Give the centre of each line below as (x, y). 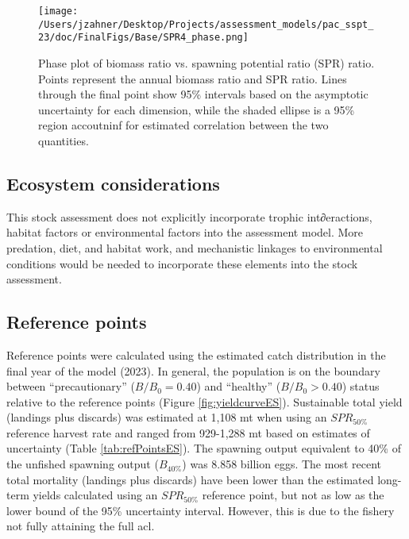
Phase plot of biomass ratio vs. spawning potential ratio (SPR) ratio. (206, 62)
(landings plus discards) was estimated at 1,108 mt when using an (167, 417)
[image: (58, 11)
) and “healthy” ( (239, 386)
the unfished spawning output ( (83, 464)
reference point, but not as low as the (293, 495)
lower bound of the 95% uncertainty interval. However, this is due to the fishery (201, 510)
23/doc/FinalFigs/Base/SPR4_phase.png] (143, 38)
